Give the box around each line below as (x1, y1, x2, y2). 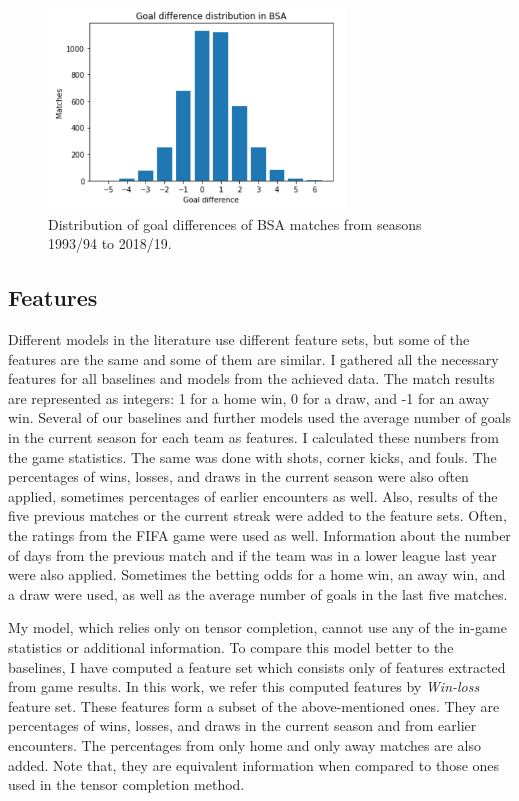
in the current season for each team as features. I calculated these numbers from (8, 427, 500, 448)
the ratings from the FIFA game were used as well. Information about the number (8, 525, 511, 546)
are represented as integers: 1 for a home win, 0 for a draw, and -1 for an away (8, 387, 490, 408)
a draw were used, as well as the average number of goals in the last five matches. (8, 583, 508, 604)
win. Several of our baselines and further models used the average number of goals (8, 407, 512, 428)
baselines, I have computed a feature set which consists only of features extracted (8, 656, 506, 677)
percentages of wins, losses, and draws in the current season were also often (8, 466, 469, 487)
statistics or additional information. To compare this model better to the (8, 637, 454, 657)
